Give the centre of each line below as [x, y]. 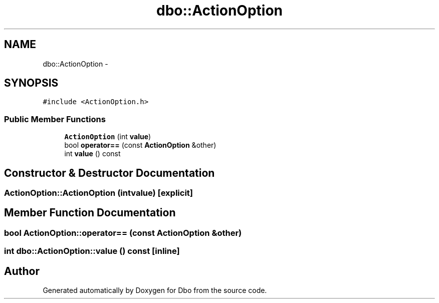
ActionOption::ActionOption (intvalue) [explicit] [98, 193]
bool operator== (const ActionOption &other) [140, 145]
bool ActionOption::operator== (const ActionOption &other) [123, 233]
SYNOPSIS [31, 83]
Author [22, 271]
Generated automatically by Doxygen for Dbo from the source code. [155, 290]
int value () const [92, 154]
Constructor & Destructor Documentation [109, 173]
